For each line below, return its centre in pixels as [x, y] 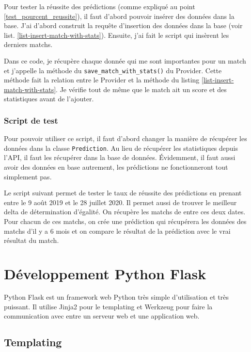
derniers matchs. [28, 44]
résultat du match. [31, 240]
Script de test [31, 120]
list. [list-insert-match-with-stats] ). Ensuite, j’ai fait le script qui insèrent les [117, 35]
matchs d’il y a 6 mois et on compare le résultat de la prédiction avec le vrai [117, 231]
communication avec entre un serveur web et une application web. [102, 316]
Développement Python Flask [105, 273]
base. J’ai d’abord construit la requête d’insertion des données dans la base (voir [123, 25]
